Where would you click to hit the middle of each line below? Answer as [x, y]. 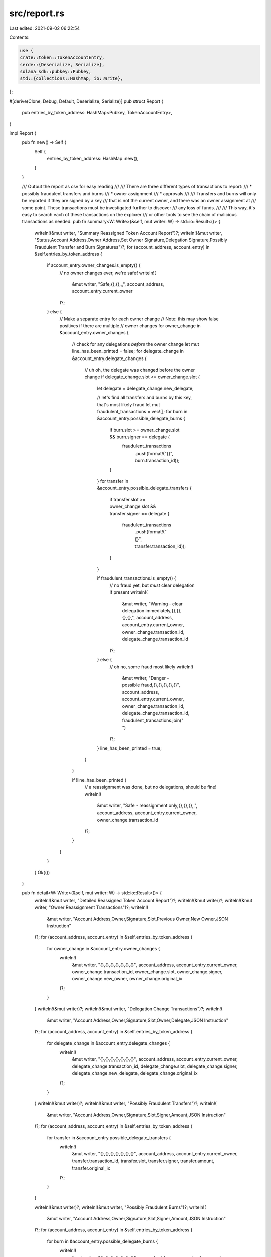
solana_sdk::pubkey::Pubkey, [56, 72]
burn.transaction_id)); [157, 461]
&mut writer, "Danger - [146, 678]
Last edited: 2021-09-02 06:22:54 [45, 28]
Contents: [19, 37]
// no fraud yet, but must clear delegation [152, 585]
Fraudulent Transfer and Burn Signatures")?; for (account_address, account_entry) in [122, 247]
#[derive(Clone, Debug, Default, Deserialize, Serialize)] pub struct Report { [86, 101]
